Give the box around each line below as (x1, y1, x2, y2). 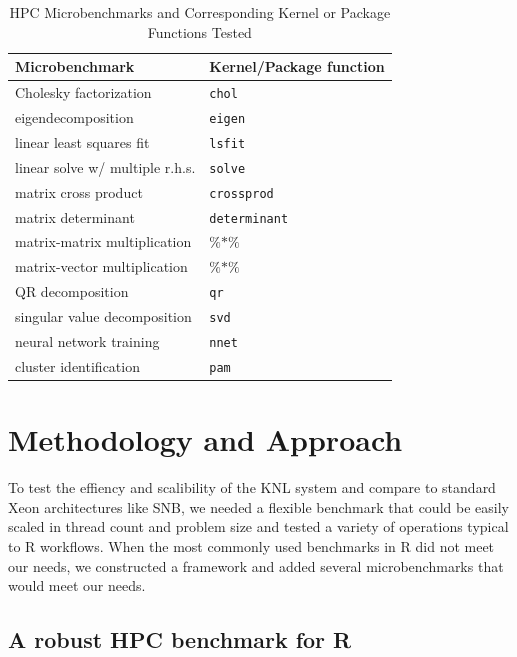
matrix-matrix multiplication (15, 231, 192, 252)
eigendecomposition (15, 106, 134, 127)
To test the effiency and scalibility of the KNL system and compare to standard (8, 477, 496, 498)
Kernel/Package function (209, 56, 385, 77)
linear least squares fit (15, 131, 150, 152)
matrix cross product (15, 181, 143, 202)
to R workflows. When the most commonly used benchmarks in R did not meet (8, 535, 495, 556)
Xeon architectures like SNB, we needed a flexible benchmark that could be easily (8, 496, 509, 517)
